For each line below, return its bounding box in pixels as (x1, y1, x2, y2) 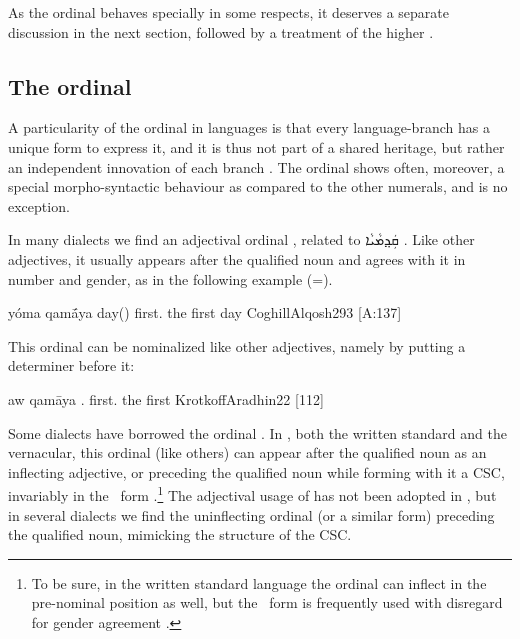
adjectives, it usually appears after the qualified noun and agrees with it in (8, 248, 466, 269)
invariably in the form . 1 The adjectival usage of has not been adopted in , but (8, 482, 497, 505)
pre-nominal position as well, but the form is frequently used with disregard (31, 592, 503, 613)
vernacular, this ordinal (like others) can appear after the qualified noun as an (8, 442, 487, 463)
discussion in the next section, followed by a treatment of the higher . (8, 21, 434, 42)
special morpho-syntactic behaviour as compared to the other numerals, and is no (8, 176, 508, 197)
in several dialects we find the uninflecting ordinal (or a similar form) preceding (8, 504, 495, 525)
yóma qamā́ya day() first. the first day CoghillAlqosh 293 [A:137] (8, 302, 402, 323)
